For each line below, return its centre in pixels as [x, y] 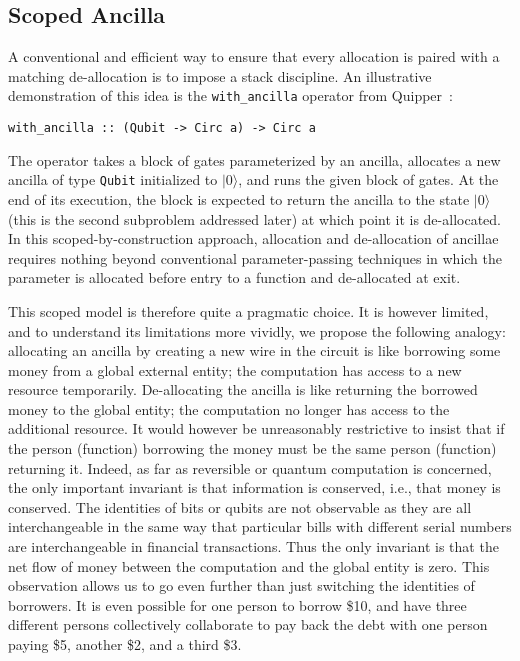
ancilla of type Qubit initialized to [113, 179]
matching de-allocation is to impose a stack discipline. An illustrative [220, 75]
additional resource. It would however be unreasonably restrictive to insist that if [256, 428]
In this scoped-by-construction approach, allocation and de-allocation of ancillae [253, 238]
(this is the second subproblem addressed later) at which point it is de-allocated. [254, 218]
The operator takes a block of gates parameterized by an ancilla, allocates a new [254, 159]
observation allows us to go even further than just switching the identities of [241, 585]
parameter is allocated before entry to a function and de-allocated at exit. [234, 277]
